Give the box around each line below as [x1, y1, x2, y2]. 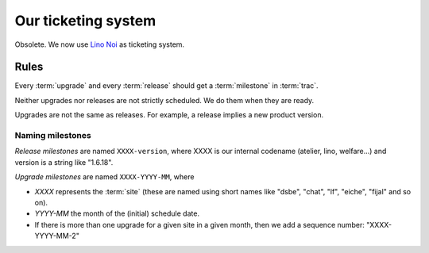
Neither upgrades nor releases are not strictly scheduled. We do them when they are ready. [14, 95, 315, 105]
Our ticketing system [14, 12, 157, 29]
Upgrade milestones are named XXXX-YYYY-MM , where [14, 172, 195, 182]
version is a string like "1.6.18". [14, 157, 114, 167]
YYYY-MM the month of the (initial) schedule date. [34, 209, 200, 218]
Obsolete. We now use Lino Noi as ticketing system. [14, 40, 185, 49]
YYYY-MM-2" [34, 231, 79, 241]
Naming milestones [14, 130, 91, 140]
